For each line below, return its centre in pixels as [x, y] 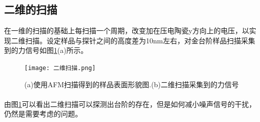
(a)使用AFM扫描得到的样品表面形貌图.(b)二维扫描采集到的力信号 [132, 84]
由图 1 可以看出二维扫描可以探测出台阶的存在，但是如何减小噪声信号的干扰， [130, 104]
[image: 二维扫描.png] [60, 68]
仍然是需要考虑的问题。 [43, 114]
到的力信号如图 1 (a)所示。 [46, 50]
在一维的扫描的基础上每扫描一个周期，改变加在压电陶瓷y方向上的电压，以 [127, 30]
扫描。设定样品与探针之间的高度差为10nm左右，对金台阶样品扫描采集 [140, 40]
